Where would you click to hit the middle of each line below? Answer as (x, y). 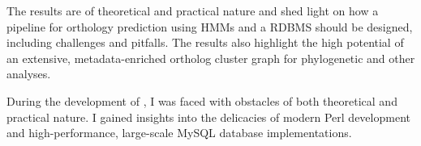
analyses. (29, 74)
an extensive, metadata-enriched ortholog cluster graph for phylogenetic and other (211, 58)
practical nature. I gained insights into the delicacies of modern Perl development (208, 117)
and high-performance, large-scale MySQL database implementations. (179, 133)
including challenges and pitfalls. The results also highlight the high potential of (205, 42)
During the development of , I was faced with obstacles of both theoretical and (202, 100)
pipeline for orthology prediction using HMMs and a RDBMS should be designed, (210, 26)
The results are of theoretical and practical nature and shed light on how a (193, 10)
